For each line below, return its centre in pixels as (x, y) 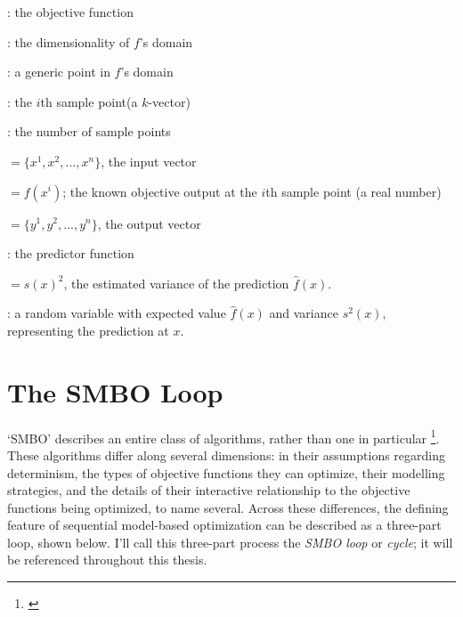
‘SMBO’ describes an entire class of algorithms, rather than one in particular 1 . (223, 436)
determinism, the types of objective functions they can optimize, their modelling (226, 472)
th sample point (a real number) (353, 191)
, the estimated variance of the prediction (176, 283)
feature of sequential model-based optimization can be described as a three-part (224, 525)
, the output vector (149, 223)
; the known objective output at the (160, 191)
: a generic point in (59, 72)
